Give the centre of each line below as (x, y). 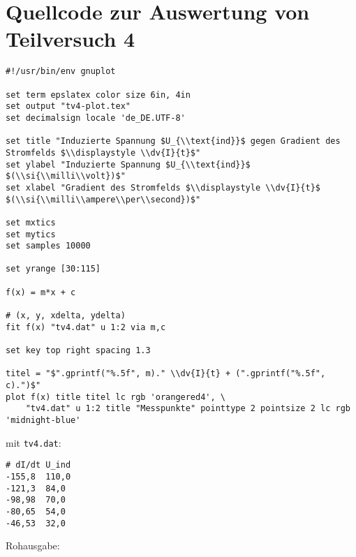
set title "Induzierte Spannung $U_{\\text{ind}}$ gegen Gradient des (173, 141)
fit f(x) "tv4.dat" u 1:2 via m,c (86, 327)
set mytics (31, 234)
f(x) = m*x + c (41, 292)
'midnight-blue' (43, 420)
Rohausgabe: (33, 545)
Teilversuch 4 (71, 39)
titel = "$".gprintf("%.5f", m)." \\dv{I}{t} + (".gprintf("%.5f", (166, 374)
